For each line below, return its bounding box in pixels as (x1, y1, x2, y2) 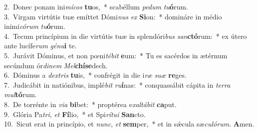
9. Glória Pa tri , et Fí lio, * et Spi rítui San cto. (4, 109, 146, 119)
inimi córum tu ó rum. (4, 21, 65, 31)
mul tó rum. (4, 89, 37, 100)
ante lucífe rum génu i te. (4, 40, 77, 51)
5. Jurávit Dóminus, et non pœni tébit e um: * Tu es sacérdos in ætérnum (4, 50, 228, 60)
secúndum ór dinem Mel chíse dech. (4, 60, 108, 70)
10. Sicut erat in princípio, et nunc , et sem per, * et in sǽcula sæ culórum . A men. (4, 119, 255, 129)
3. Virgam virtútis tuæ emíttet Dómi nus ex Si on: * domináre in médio (4, 11, 222, 21)
